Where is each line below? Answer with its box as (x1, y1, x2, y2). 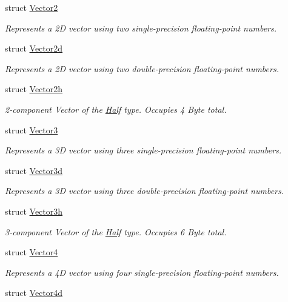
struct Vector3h (5, 204, 63, 217)
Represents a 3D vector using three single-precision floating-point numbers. (5, 144, 282, 156)
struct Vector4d (5, 286, 63, 299)
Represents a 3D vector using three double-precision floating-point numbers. (5, 184, 284, 197)
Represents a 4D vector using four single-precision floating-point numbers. (5, 266, 279, 278)
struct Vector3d (5, 164, 63, 176)
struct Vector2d (5, 42, 63, 55)
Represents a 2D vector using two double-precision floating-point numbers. (5, 62, 279, 75)
